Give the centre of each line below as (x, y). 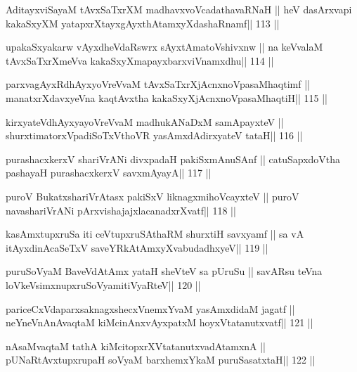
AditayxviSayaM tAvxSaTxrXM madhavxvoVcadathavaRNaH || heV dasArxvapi (179, 9)
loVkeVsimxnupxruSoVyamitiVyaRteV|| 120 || (103, 284)
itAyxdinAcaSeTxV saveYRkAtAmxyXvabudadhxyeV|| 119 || (137, 247)
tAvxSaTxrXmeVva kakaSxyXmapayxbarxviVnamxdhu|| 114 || (140, 60)
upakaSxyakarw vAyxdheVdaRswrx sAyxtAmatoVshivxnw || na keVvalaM (164, 47)
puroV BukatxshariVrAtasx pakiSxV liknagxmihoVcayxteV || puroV (152, 196)
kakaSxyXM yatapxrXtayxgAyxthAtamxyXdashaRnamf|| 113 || (143, 23)
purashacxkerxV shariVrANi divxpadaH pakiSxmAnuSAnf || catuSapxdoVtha (173, 159)
